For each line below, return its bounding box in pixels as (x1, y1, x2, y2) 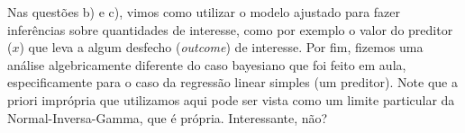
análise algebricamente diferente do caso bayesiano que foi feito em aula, (7, 55, 406, 74)
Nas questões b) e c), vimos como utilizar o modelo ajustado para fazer (7, 3, 401, 21)
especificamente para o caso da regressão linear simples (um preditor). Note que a (7, 73, 458, 92)
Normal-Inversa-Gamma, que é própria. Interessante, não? (7, 108, 328, 127)
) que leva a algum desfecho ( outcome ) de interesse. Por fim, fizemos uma (19, 38, 424, 57)
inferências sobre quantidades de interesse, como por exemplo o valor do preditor (7, 20, 453, 39)
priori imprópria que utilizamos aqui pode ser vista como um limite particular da (7, 90, 455, 109)
